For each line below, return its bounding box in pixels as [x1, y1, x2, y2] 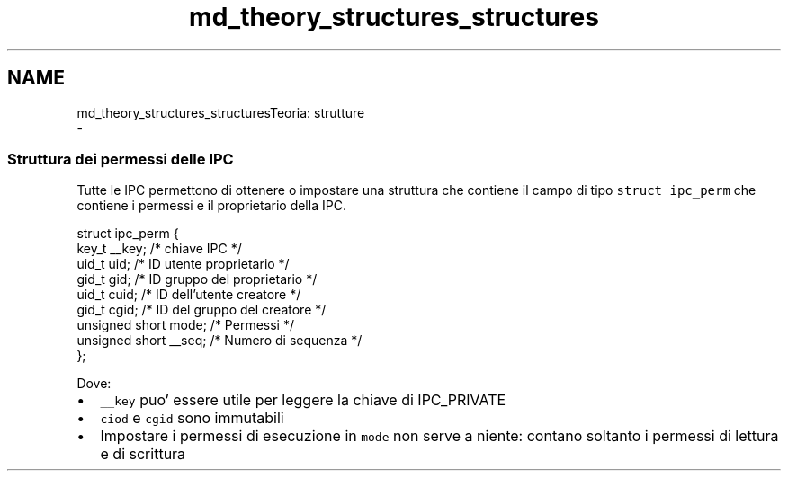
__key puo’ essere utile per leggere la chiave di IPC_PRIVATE [100, 391, 506, 410]
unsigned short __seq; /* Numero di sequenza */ [76, 332, 363, 349]
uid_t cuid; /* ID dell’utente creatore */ [76, 287, 301, 303]
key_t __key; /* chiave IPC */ [76, 241, 242, 257]
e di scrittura [100, 445, 186, 464]
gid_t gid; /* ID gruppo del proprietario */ [76, 271, 318, 288]
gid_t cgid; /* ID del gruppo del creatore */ [76, 302, 327, 318]
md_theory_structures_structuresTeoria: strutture [76, 104, 365, 120]
